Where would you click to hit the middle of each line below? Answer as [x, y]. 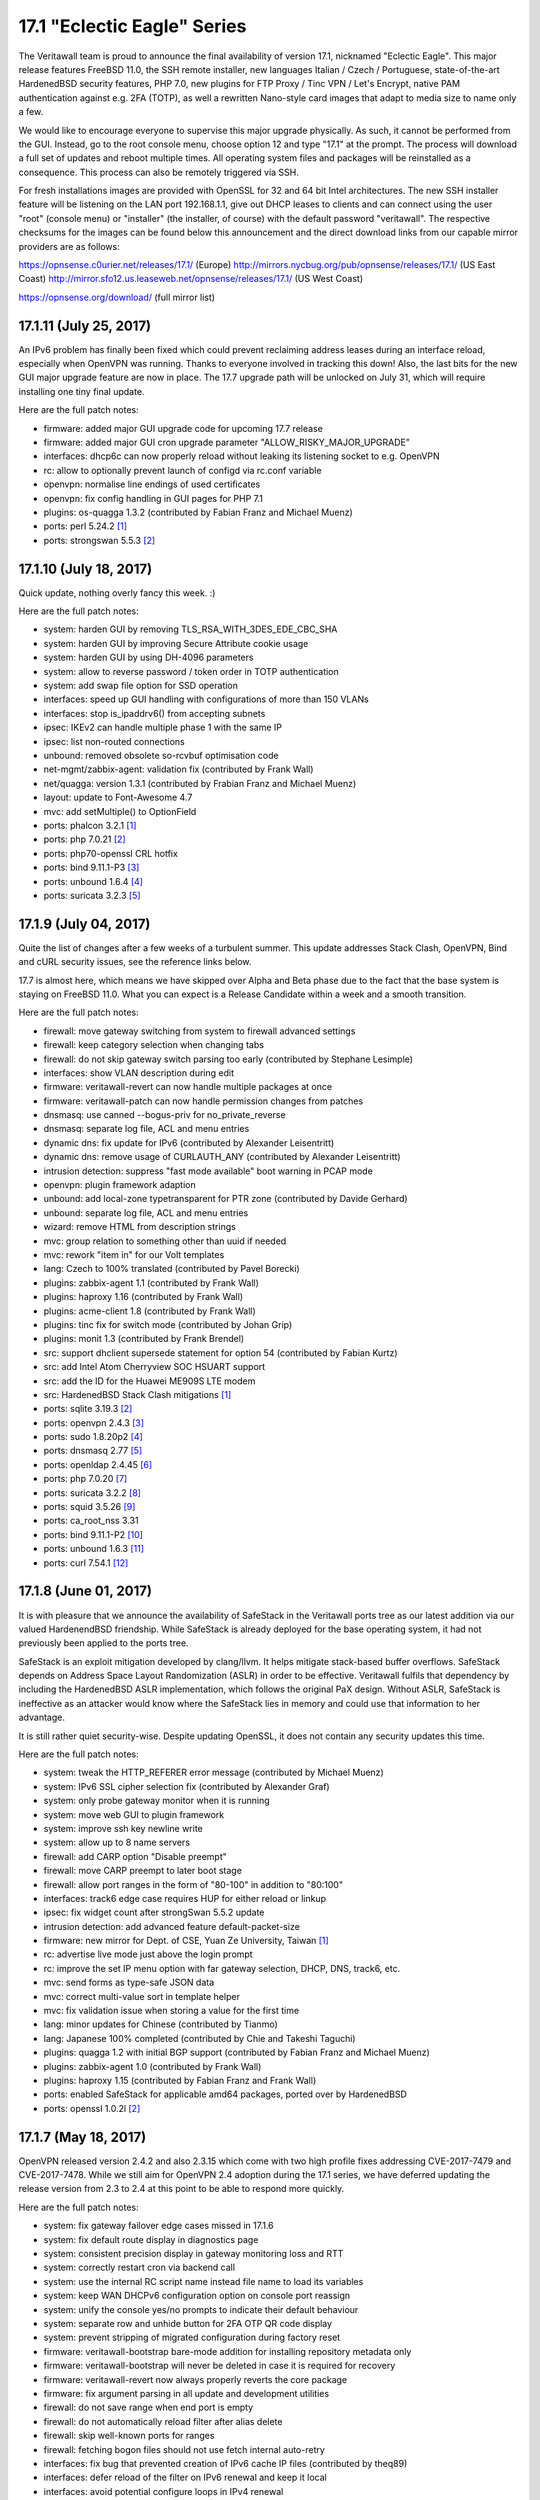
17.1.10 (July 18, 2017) [85, 568]
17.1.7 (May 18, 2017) [82, 2136]
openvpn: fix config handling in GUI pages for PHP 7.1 [153, 498]
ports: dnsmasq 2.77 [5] [93, 1451]
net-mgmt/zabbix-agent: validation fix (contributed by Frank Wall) [178, 769]
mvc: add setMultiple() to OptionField [120, 811]
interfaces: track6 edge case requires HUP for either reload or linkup [185, 1898]
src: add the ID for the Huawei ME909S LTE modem [149, 1381]
